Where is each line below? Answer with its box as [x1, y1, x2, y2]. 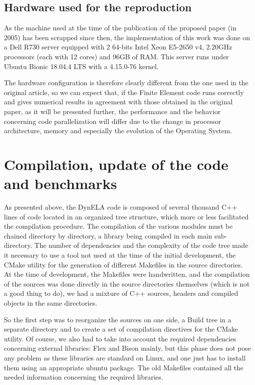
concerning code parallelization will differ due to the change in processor [4, 116, 221, 126]
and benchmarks [4, 173, 117, 193]
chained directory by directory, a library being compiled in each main [4, 230, 212, 241]
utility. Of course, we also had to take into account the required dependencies [4, 333, 236, 343]
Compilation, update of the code [4, 154, 229, 174]
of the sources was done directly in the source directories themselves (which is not [4, 278, 250, 289]
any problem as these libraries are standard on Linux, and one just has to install [4, 352, 246, 362]
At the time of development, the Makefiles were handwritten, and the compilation [4, 269, 250, 279]
